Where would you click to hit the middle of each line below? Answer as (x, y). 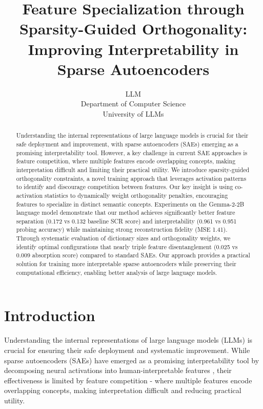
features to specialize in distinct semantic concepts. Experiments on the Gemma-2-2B (130, 204)
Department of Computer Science (133, 104)
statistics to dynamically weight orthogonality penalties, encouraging (136, 195)
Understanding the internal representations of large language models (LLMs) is (128, 340)
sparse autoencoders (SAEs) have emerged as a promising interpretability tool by (132, 360)
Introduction (50, 315)
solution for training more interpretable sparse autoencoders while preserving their (126, 264)
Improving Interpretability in (133, 49)
